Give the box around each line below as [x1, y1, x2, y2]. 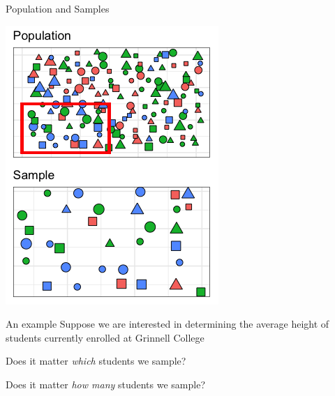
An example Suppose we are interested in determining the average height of [6, 317, 329, 331]
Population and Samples [6, 1, 110, 15]
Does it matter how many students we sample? [6, 376, 206, 391]
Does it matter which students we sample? [6, 353, 186, 368]
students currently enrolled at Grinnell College [6, 330, 204, 344]
